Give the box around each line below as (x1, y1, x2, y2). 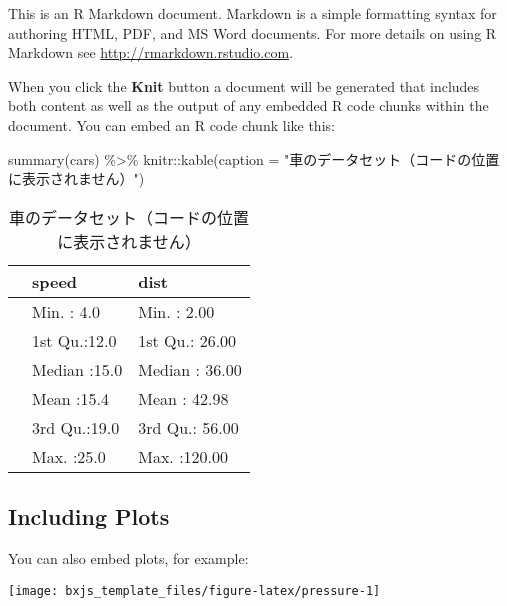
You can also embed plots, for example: (8, 547, 249, 568)
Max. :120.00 (138, 444, 229, 468)
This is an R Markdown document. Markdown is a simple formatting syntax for (8, 3, 497, 23)
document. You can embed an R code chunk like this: (8, 114, 335, 135)
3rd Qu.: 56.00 (138, 415, 239, 439)
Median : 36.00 (138, 357, 242, 381)
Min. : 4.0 (32, 299, 101, 323)
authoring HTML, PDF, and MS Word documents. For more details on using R (8, 22, 497, 43)
